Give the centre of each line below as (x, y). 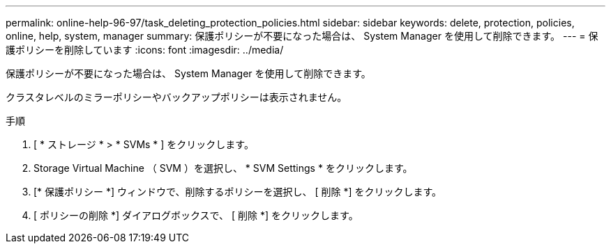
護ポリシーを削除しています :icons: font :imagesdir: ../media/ (145, 50)
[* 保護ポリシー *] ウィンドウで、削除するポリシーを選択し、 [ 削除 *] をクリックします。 (238, 192)
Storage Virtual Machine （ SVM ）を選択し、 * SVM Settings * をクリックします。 (223, 168)
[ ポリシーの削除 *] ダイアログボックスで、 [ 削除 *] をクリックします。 (196, 215)
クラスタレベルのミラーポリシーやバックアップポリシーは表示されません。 (176, 97)
